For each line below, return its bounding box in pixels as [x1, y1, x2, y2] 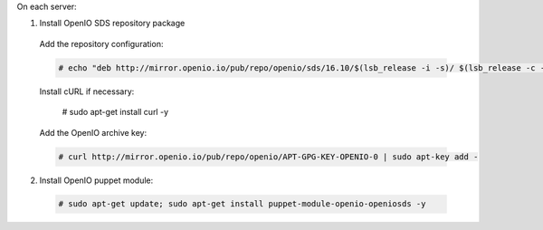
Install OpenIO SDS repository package [39, 18, 186, 29]
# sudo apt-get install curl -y [62, 107, 169, 118]
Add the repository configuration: [39, 38, 164, 49]
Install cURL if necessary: [39, 86, 135, 97]
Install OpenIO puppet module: [39, 175, 154, 186]
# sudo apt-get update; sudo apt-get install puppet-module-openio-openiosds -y [58, 199, 426, 209]
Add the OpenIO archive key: [39, 127, 148, 138]
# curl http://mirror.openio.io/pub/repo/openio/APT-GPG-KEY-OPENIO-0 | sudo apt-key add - [58, 151, 479, 162]
